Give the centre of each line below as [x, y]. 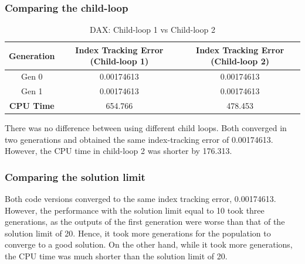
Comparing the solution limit [75, 176]
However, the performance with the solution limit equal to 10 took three [135, 210]
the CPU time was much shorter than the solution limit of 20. [116, 256]
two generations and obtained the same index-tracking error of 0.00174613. [139, 139]
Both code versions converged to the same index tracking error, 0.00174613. [140, 199]
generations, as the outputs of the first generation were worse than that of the [145, 222]
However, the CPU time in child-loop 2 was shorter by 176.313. [118, 151]
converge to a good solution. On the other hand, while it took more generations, [149, 244]
